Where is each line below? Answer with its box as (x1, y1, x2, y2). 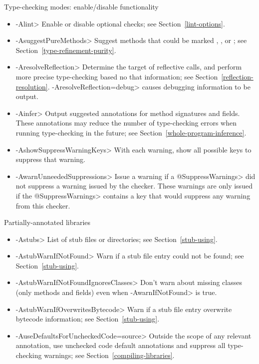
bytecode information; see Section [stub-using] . (15, 313, 160, 324)
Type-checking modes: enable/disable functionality (4, 1, 159, 11)
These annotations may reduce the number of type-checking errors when (15, 117, 237, 128)
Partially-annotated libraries (4, 217, 91, 227)
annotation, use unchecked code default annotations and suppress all (15, 340, 226, 350)
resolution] (15, 81, 48, 91)
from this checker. (15, 200, 70, 210)
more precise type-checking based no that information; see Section (15, 71, 218, 81)
